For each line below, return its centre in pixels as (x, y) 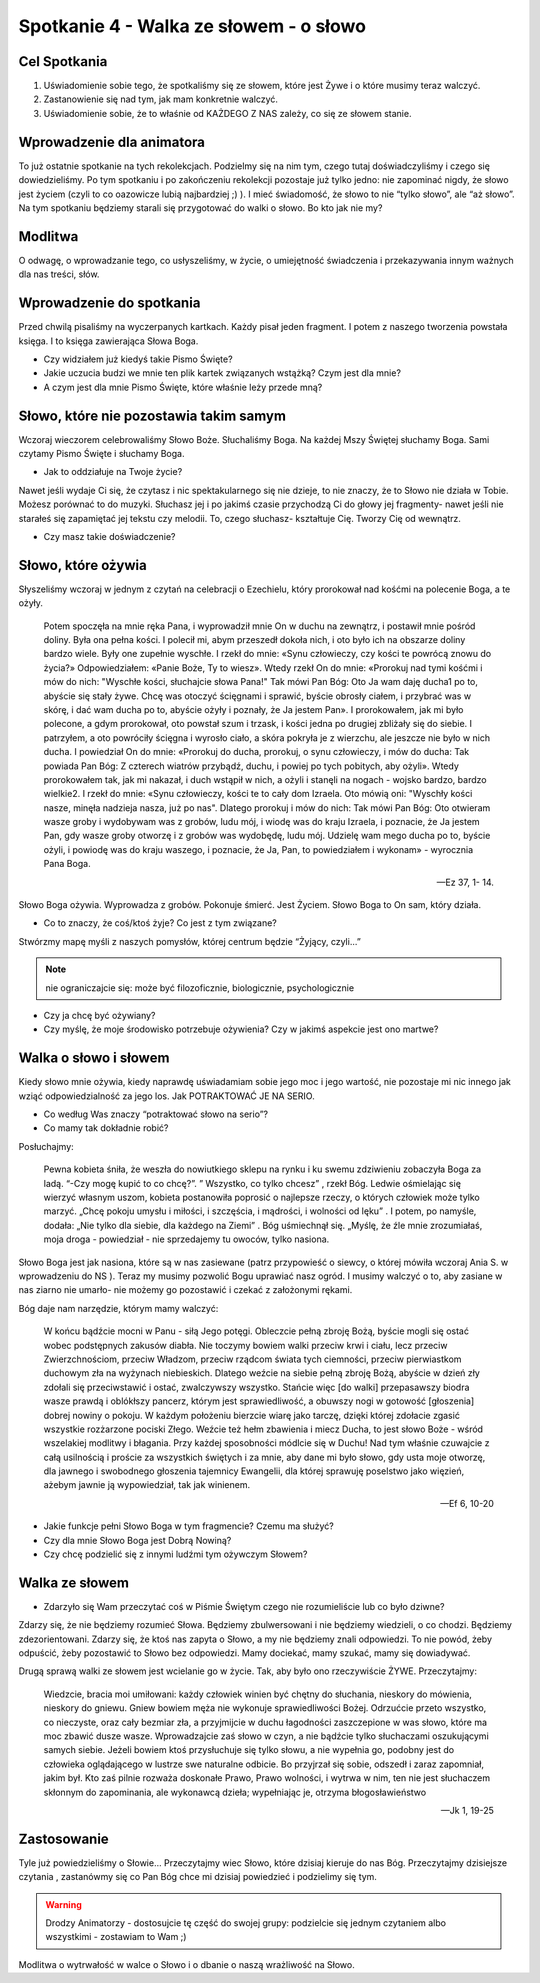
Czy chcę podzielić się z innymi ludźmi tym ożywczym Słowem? (175, 1554)
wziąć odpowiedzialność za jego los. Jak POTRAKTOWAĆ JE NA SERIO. (166, 1096)
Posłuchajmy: (46, 1146)
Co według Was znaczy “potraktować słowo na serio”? (156, 1114)
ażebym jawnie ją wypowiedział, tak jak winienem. (146, 1485)
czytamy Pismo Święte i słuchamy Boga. (101, 453)
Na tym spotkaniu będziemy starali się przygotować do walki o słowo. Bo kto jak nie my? (200, 207)
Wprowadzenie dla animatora (111, 141)
